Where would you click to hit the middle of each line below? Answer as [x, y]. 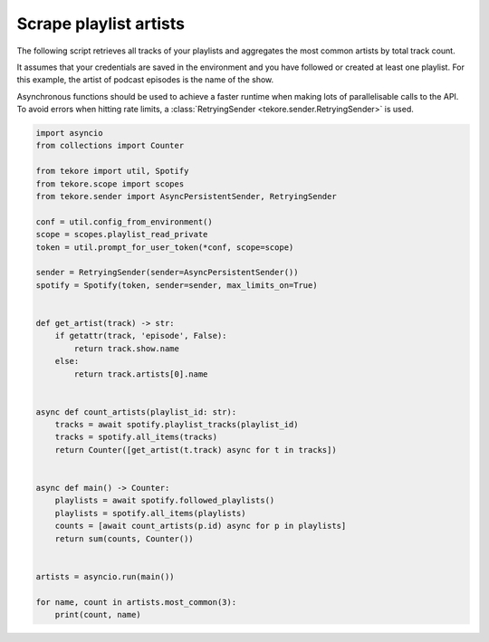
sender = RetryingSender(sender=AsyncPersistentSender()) [167, 273]
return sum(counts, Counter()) [124, 538]
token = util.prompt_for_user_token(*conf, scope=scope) [165, 247]
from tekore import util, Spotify [112, 171]
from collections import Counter [110, 146]
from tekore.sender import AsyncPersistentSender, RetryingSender [186, 196]
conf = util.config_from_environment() [124, 221]
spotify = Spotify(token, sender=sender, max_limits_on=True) [177, 285]
